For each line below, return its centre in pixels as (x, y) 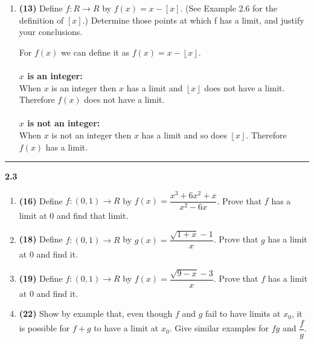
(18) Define (41, 239)
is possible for (44, 328)
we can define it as (95, 52)
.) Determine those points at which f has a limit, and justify (193, 20)
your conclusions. (51, 32)
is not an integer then (91, 135)
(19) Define (41, 278)
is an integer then (84, 87)
